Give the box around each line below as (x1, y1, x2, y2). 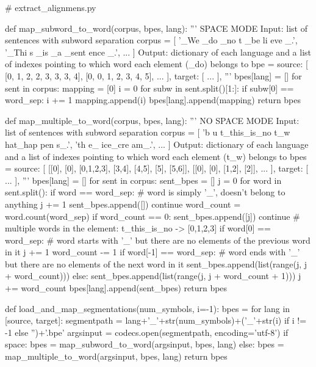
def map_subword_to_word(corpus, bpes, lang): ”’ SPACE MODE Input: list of (5, 21, 307, 34)
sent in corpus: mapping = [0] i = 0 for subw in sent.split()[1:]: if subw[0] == (5, 81, 294, 94)
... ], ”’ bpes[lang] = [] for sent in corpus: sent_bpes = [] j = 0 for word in (5, 173, 282, 186)
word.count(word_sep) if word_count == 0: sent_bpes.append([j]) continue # (5, 209, 300, 222)
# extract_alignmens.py (5, 1, 96, 13)
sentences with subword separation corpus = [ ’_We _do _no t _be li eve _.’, (5, 34, 298, 46)
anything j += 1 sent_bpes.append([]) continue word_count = (5, 197, 241, 210)
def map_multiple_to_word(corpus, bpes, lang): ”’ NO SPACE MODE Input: (5, 114, 300, 126)
